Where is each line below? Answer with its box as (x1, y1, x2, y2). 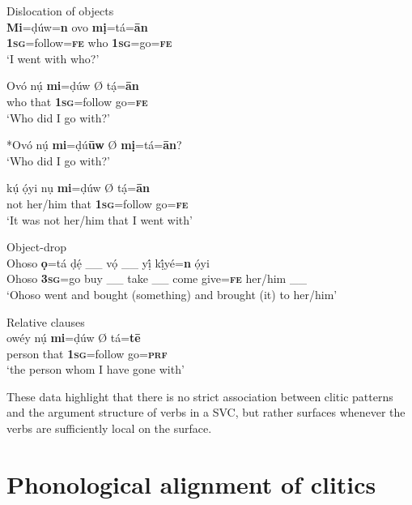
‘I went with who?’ (6, 49, 100, 66)
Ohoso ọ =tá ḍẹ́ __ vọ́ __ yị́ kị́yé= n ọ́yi (6, 254, 210, 271)
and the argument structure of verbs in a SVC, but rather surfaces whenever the (6, 404, 406, 421)
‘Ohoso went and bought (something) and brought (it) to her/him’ (6, 285, 338, 302)
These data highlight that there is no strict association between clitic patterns (6, 387, 393, 404)
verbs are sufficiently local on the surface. (6, 420, 212, 437)
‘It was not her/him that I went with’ (6, 211, 193, 228)
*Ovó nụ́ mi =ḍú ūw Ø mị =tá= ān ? (6, 136, 182, 153)
